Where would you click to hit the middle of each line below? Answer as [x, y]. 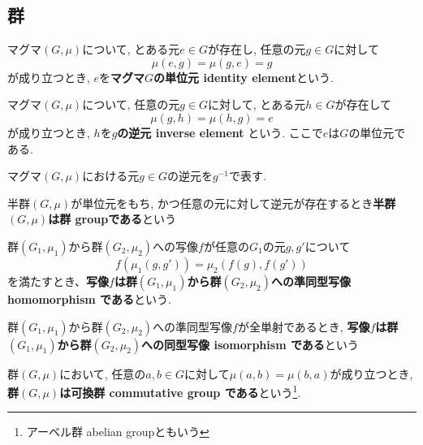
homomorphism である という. [89, 298]
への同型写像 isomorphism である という [250, 344]
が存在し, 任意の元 [257, 49]
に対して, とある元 [257, 104]
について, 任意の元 [131, 104]
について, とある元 [131, 49]
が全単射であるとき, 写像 [304, 326]
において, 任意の [103, 373]
